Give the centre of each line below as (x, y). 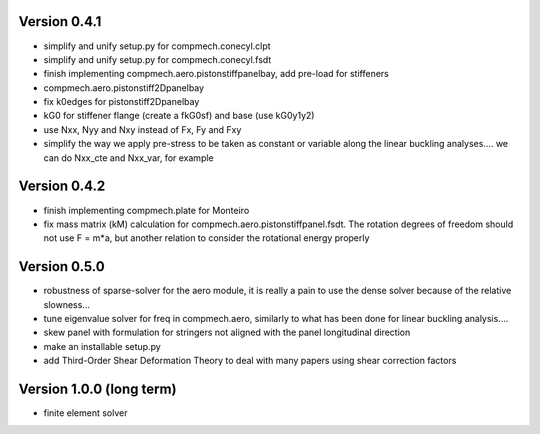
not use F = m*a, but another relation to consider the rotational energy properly (206, 238)
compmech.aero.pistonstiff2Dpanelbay (124, 87)
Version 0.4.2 (62, 186)
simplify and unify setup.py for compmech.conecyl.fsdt (157, 59)
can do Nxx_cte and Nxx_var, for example (128, 157)
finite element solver (85, 413)
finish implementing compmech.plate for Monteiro (146, 210)
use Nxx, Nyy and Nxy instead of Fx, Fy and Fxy (142, 129)
